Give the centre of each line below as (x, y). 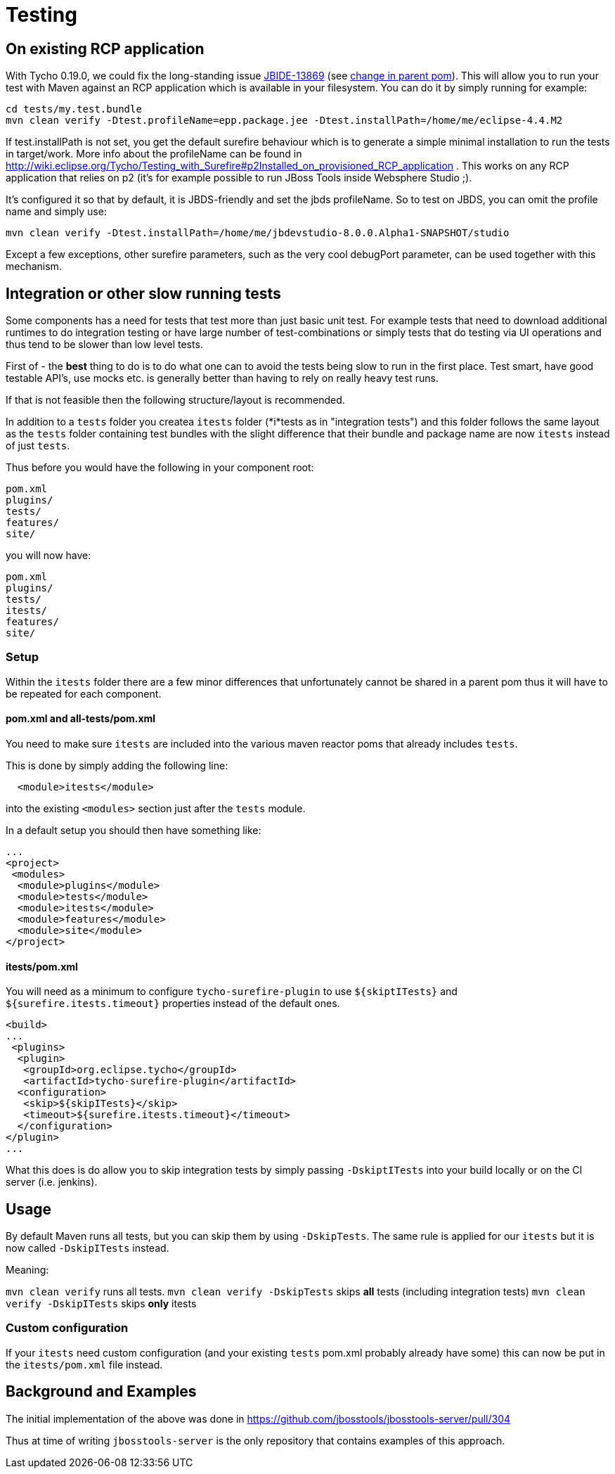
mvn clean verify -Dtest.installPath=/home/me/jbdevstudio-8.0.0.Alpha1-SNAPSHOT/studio (258, 233)
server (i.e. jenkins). (52, 1182)
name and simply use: (56, 212)
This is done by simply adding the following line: (117, 765)
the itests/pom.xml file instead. (84, 1364)
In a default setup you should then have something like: (134, 830)
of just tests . (38, 446)
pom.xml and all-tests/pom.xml (81, 719)
